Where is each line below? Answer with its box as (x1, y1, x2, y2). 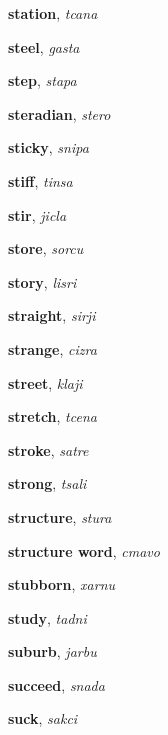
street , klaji (8, 372, 83, 393)
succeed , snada (8, 674, 105, 695)
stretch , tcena (8, 406, 97, 427)
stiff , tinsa (8, 170, 73, 191)
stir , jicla (8, 204, 67, 225)
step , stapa (8, 70, 77, 91)
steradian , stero (8, 103, 111, 124)
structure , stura (8, 506, 112, 527)
